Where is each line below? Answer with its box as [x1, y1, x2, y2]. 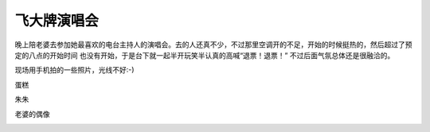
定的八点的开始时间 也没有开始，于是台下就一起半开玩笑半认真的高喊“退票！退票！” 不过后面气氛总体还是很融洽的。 [14, 50, 395, 60]
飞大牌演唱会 [14, 12, 100, 29]
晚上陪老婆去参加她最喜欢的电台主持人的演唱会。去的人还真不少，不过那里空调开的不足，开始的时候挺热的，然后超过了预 [14, 40, 412, 49]
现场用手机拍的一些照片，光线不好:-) [14, 65, 135, 75]
